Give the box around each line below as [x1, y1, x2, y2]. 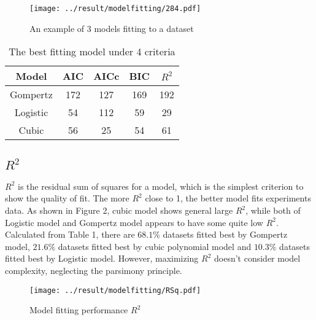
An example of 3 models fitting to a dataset [29, 21, 194, 34]
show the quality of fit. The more [5, 192, 129, 205]
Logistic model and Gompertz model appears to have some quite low [5, 216, 263, 228]
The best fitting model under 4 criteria [9, 44, 175, 59]
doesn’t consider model [214, 252, 301, 265]
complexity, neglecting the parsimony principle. [5, 263, 182, 276]
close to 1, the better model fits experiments [145, 192, 311, 205]
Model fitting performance [29, 303, 128, 316]
